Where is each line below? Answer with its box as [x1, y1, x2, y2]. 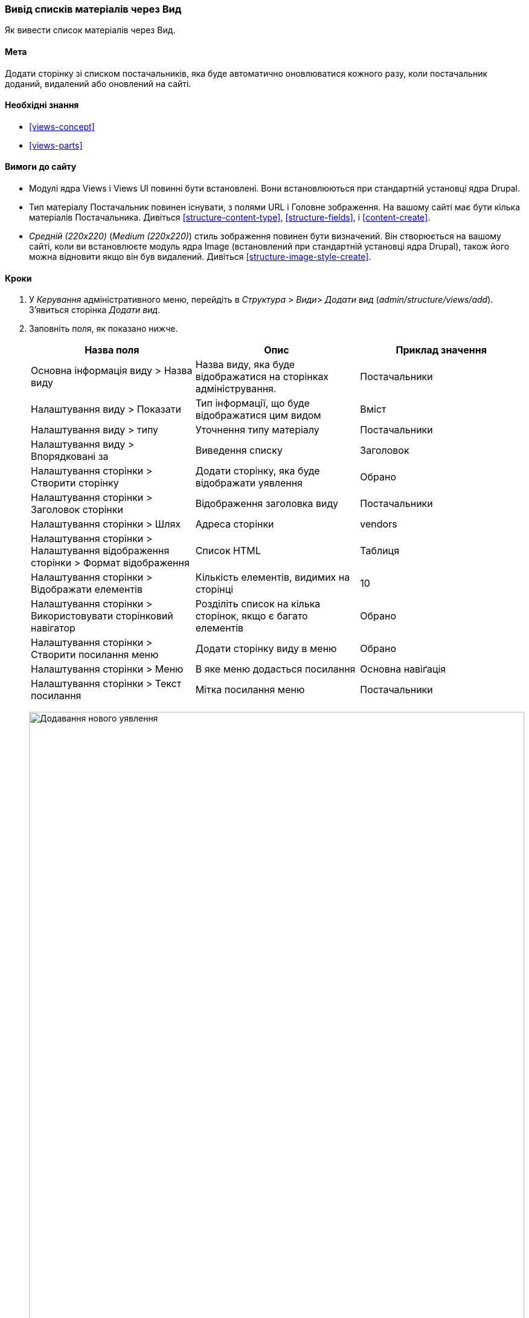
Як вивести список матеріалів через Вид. [5, 25, 176, 36]
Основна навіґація [360, 663, 446, 676]
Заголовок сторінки [31, 503, 123, 516]
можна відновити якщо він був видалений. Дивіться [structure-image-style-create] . [29, 251, 371, 262]
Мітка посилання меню [195, 683, 305, 696]
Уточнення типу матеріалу [195, 424, 319, 436]
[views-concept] [29, 121, 95, 132]
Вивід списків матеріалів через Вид [5, 3, 182, 15]
